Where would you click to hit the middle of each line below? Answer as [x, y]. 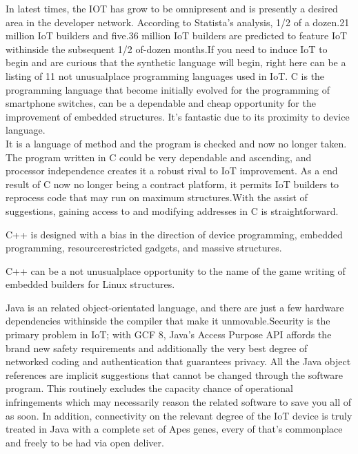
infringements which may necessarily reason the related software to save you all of [179, 402]
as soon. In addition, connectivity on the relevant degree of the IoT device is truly [179, 415]
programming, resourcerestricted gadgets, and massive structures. [144, 248]
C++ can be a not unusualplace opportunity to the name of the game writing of [176, 270]
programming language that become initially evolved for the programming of [168, 89]
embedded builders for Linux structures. [90, 284]
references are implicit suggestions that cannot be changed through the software [175, 374]
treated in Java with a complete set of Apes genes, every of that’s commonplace [174, 429]
